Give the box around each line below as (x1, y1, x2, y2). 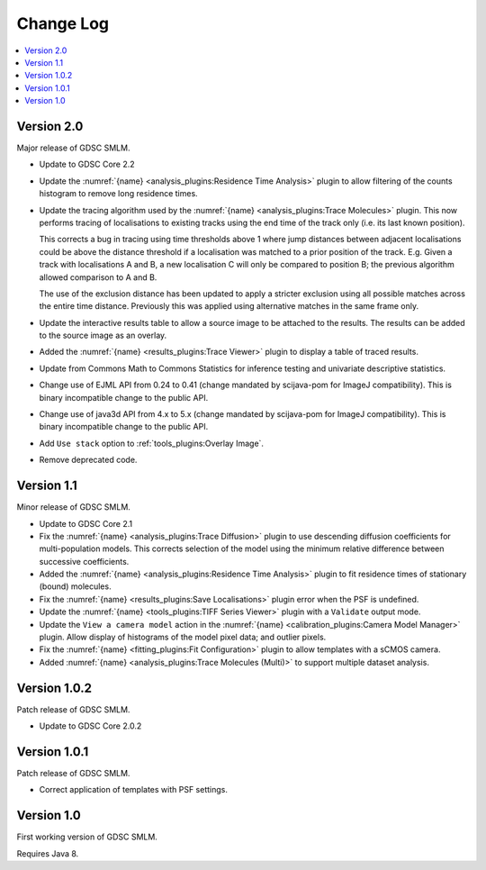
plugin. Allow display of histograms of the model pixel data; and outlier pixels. (39, 631, 327, 643)
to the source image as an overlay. (39, 330, 167, 341)
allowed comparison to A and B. (39, 271, 157, 283)
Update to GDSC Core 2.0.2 (39, 720, 142, 731)
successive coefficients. (39, 556, 130, 566)
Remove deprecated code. (39, 455, 138, 466)
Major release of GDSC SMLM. (16, 142, 130, 153)
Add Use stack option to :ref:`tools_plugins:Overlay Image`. (39, 438, 265, 449)
